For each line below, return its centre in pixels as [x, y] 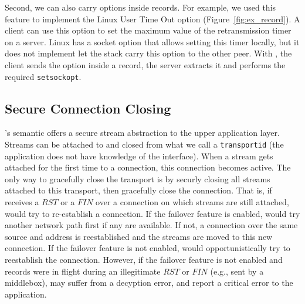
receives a [22, 202]
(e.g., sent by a [237, 271]
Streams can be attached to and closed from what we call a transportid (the [144, 144]
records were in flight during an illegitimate [83, 271]
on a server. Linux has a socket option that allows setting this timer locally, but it [152, 41]
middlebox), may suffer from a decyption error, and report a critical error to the [149, 283]
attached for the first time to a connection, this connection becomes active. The [148, 167]
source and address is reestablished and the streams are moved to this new [139, 236]
